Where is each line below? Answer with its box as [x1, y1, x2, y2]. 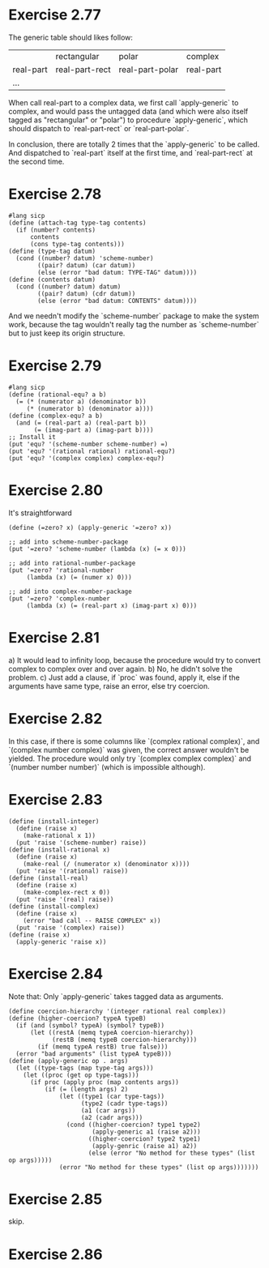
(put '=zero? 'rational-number [8, 566, 114, 574]
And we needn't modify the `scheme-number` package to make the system [8, 310, 259, 321]
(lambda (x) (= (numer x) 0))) [26, 573, 132, 581]
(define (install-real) [8, 873, 89, 882]
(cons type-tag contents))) [29, 240, 126, 248]
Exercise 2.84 [8, 964, 104, 983]
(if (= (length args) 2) [44, 1085, 129, 1093]
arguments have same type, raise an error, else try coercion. [8, 681, 211, 690]
